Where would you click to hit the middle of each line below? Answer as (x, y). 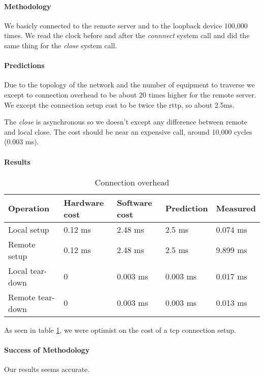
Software (135, 202)
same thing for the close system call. (61, 45)
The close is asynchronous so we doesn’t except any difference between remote (126, 122)
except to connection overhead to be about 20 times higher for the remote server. (130, 94)
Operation (29, 208)
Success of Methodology (47, 349)
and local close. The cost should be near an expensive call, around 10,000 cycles (128, 131)
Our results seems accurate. (47, 369)
